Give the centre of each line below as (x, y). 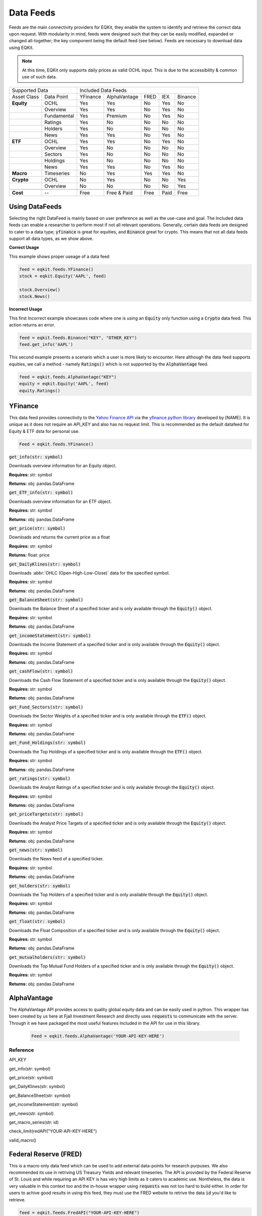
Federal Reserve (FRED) (45, 1154)
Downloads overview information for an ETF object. (60, 501)
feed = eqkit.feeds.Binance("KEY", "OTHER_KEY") (78, 338)
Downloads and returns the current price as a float (59, 537)
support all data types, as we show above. (51, 238)
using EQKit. (21, 47)
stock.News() (35, 296)
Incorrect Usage (26, 309)
